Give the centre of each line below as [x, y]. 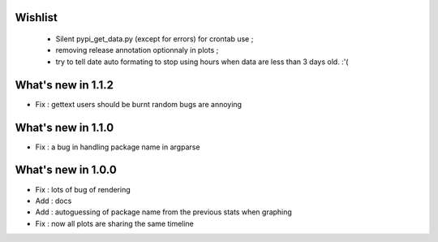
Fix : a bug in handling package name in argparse [118, 147]
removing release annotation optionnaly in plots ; [137, 50]
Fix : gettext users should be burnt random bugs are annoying [139, 104]
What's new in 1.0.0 [66, 170]
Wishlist [36, 17]
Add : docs [54, 201]
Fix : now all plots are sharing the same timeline [115, 223]
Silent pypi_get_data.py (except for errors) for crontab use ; [155, 39]
